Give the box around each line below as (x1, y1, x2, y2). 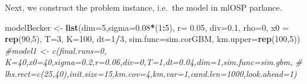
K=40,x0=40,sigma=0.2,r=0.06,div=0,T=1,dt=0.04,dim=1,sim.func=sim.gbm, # (5, 56, 302, 68)
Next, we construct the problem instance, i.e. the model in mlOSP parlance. (5, 1, 282, 13)
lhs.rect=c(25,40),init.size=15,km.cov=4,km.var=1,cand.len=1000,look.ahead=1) (5, 67, 297, 79)
